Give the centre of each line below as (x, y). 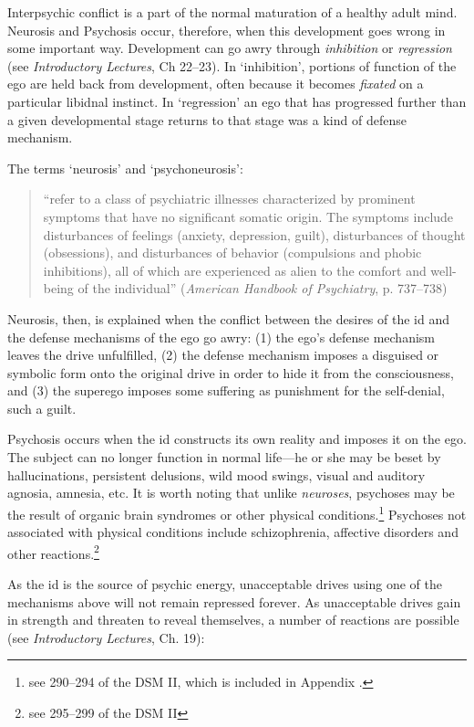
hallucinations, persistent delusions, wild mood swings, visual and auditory (216, 474)
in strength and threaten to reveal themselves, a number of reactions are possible (233, 620)
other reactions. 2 (53, 552)
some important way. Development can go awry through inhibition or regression (230, 48)
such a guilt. (42, 408)
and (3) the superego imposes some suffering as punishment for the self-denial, (226, 390)
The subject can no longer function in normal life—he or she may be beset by (224, 457)
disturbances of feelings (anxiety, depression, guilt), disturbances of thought (254, 234)
